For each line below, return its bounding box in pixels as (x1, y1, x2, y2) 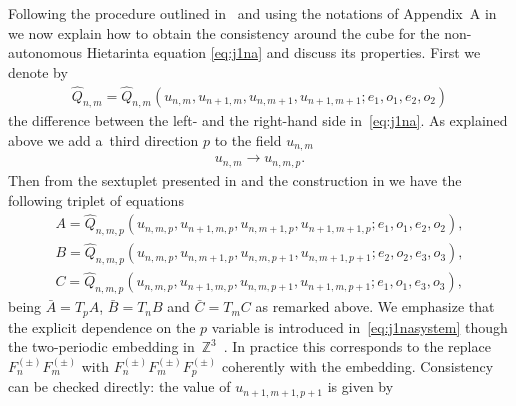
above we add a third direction (8, 130, 199, 151)
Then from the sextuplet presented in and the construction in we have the (8, 169, 462, 190)
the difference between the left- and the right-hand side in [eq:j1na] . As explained (8, 110, 508, 131)
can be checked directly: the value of (8, 376, 231, 397)
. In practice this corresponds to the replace (223, 336, 491, 357)
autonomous (8, 42, 82, 63)
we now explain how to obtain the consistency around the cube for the (8, 22, 440, 43)
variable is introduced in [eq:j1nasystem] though (211, 316, 508, 337)
